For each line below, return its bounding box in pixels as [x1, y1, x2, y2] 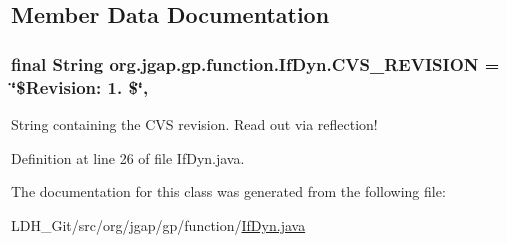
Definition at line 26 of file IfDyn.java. [11, 147, 245, 168]
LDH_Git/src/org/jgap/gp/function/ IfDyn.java [11, 214, 306, 235]
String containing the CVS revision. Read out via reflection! [11, 113, 378, 134]
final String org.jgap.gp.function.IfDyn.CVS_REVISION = [11, 51, 500, 76]
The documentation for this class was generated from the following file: [11, 181, 446, 202]
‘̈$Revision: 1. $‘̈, [11, 74, 149, 99]
